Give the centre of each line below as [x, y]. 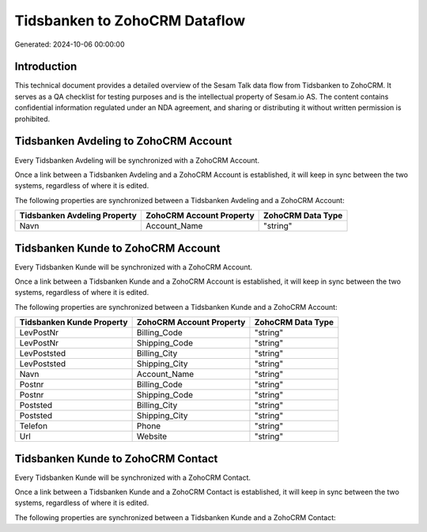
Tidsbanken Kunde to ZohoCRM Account [117, 248]
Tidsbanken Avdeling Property [78, 216]
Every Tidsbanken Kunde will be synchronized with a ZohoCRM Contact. [133, 477]
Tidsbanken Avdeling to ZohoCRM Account [123, 141]
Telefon [33, 426]
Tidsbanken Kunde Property [74, 323]
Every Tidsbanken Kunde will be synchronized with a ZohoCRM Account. [134, 267]
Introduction [46, 67]
